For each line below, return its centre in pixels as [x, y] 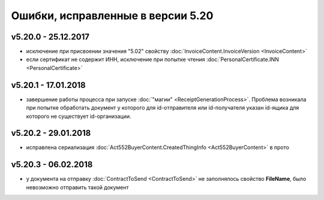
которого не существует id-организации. [79, 116]
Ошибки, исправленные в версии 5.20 [112, 16]
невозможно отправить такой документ [77, 187]
